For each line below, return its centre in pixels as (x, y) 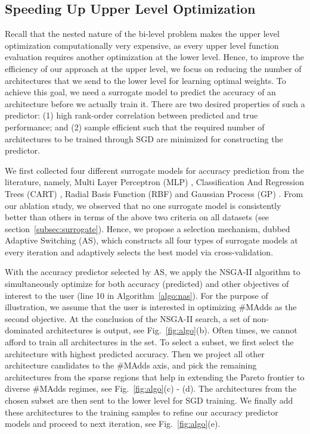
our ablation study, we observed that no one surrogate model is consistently (143, 205)
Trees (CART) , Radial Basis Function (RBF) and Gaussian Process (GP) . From (154, 193)
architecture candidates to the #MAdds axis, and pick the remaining (131, 365)
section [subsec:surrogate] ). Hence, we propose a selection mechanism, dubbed (148, 228)
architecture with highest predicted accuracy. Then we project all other (135, 353)
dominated (24, 330)
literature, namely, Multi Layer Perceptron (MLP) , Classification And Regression (155, 182)
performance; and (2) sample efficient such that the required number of (135, 127)
